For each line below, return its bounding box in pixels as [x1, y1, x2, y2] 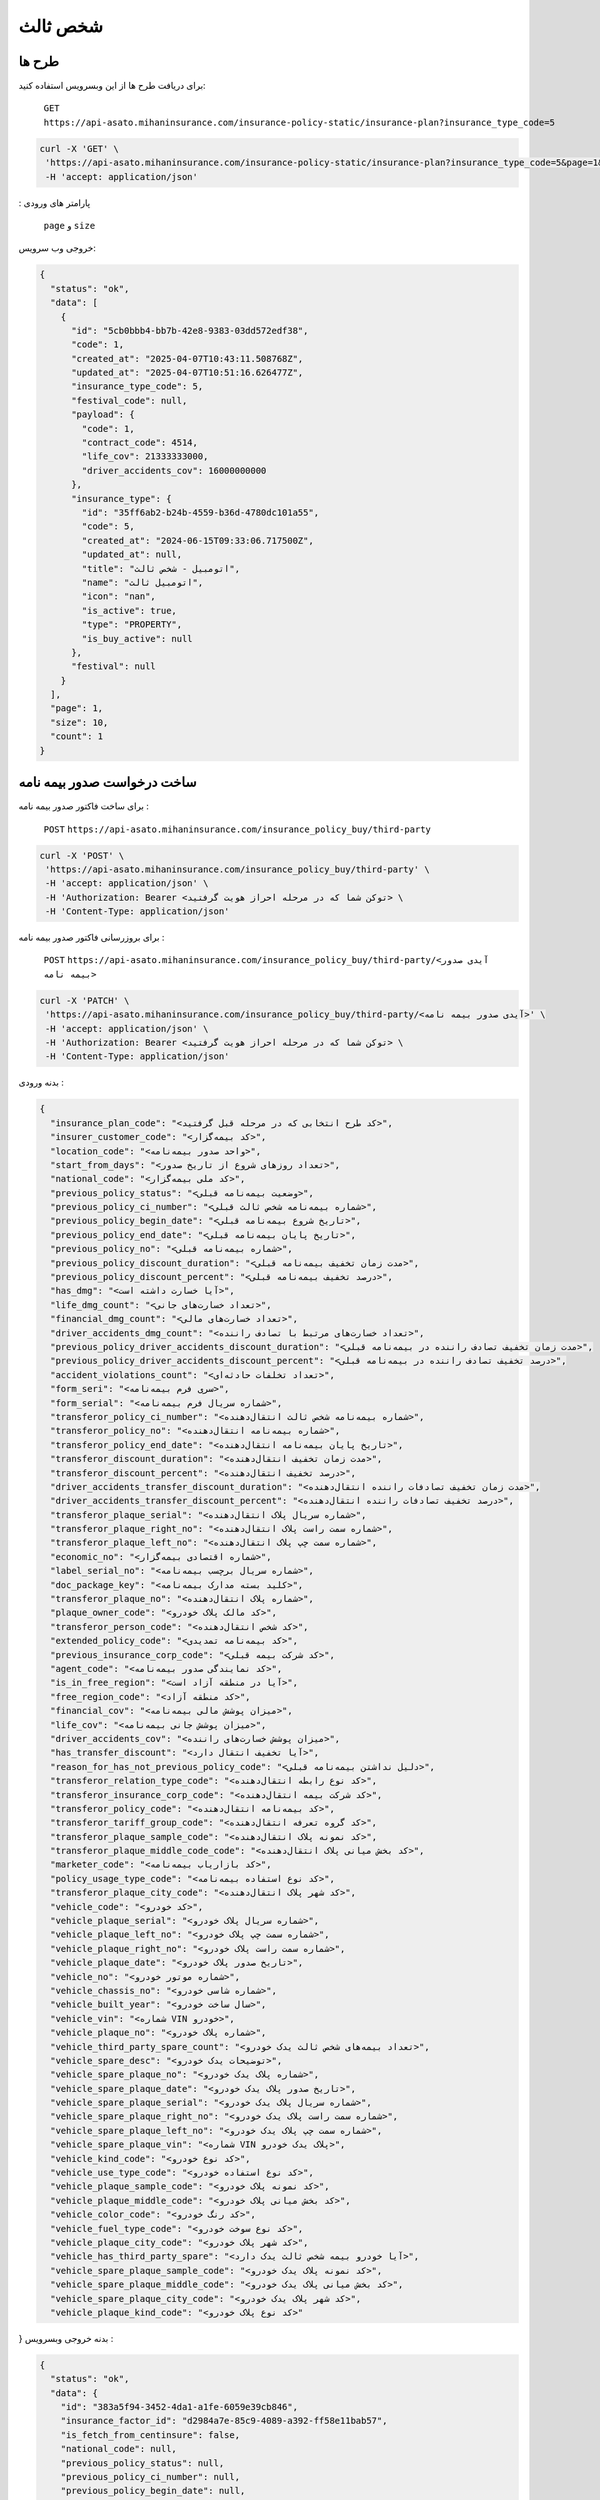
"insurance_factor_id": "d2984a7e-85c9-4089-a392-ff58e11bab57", [60, 2415, 388, 2427]
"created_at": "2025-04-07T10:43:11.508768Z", [71, 353, 304, 364]
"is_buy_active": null [81, 633, 194, 644]
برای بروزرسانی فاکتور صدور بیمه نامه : [18, 931, 165, 944]
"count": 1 [50, 731, 104, 742]
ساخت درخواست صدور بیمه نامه [18, 774, 197, 791]
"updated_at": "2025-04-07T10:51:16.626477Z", [71, 367, 304, 379]
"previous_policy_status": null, [60, 2457, 225, 2469]
